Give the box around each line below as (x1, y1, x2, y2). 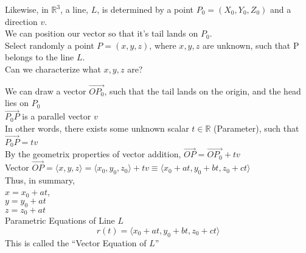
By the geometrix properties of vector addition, (5, 148, 181, 160)
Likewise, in (5, 3, 49, 15)
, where (149, 38, 176, 51)
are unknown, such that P (202, 38, 299, 51)
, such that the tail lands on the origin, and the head (104, 84, 301, 97)
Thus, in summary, (5, 173, 75, 186)
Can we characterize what (5, 62, 101, 75)
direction (5, 15, 38, 27)
